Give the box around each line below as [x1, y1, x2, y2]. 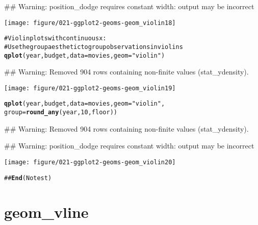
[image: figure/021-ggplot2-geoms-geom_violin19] [4, 84, 176, 92]
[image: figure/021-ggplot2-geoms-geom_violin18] [4, 19, 176, 27]
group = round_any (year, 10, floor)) [4, 109, 117, 116]
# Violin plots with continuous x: [4, 35, 107, 42]
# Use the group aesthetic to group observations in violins [4, 43, 183, 51]
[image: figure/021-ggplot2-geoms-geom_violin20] [4, 158, 176, 166]
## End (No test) [4, 174, 52, 182]
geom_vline [4, 202, 89, 222]
